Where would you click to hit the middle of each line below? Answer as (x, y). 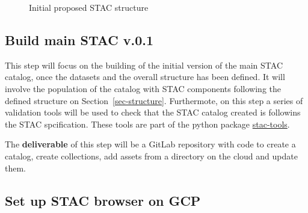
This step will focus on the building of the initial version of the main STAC (144, 65)
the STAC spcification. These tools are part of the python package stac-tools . (147, 124)
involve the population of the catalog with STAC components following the (143, 88)
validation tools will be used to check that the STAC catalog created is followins (153, 112)
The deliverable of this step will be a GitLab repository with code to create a (150, 144)
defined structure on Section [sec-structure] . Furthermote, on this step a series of (154, 100)
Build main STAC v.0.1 (79, 39)
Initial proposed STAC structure (89, 7)
